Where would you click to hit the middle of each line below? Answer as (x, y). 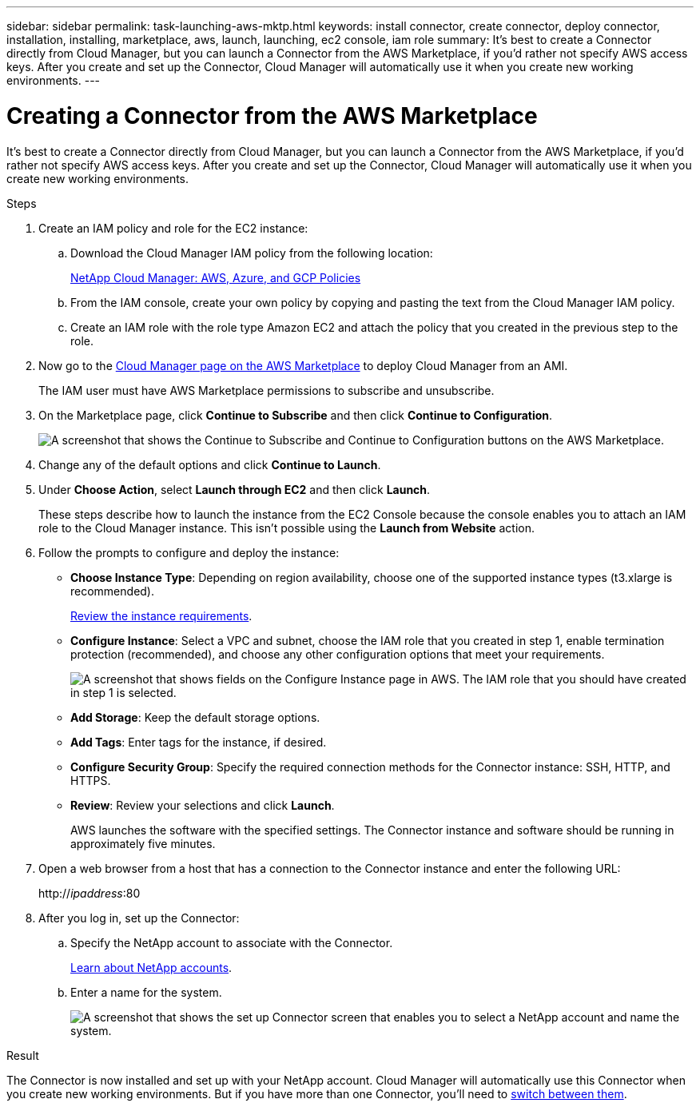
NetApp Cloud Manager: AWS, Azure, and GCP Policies (216, 277)
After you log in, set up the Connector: (139, 918)
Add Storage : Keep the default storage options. (195, 717)
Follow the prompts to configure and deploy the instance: (189, 552)
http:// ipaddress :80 (89, 893)
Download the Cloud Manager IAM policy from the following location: (252, 253)
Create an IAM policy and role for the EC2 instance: (173, 228)
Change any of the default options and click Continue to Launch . (210, 464)
